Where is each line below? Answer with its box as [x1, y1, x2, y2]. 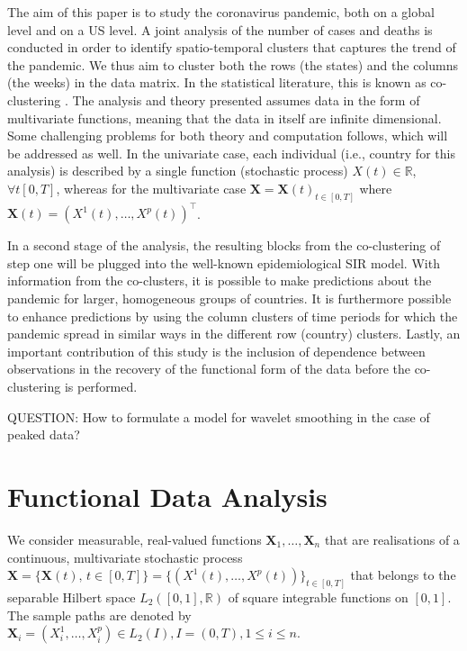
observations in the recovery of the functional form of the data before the [7, 359, 410, 378]
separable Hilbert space [7, 588, 136, 606]
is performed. [64, 377, 138, 396]
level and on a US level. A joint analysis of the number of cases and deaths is [7, 20, 433, 39]
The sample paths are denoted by [7, 605, 192, 624]
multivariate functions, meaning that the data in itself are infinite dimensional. [7, 108, 442, 127]
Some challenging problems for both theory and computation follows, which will [7, 126, 448, 145]
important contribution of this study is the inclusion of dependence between [7, 341, 426, 360]
